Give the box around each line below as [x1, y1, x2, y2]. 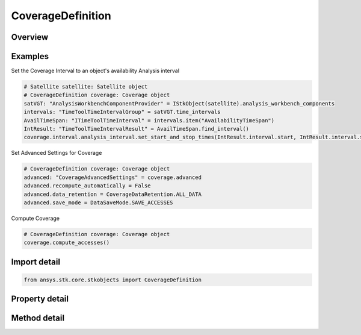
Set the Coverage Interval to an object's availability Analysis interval [11, 67, 180, 75]
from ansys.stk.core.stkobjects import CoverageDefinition [23, 276, 202, 283]
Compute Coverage [11, 214, 60, 222]
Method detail [11, 313, 65, 324]
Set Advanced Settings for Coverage [11, 149, 102, 157]
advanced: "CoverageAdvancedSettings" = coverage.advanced [23, 174, 202, 181]
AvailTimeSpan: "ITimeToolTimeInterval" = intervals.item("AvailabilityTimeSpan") [23, 117, 275, 124]
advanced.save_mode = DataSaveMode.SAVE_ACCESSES [23, 199, 173, 206]
